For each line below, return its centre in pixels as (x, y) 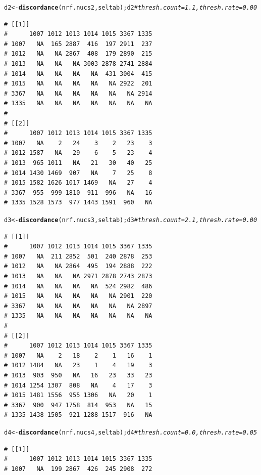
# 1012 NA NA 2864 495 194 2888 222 (78, 266)
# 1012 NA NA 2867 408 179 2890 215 (78, 54)
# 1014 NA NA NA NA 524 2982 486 (78, 286)
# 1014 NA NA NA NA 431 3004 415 (78, 74)
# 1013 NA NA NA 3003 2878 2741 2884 (78, 64)
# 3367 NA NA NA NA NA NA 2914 (78, 93)
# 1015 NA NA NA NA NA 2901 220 (78, 296)
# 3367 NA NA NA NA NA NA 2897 (78, 306)
